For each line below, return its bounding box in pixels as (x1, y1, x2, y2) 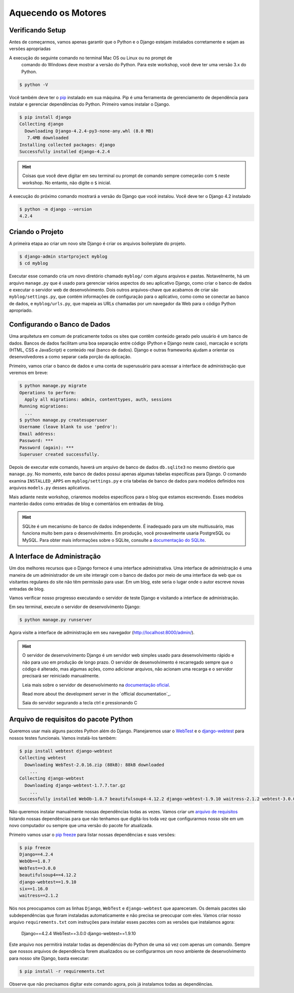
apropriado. (9, 307, 33, 314)
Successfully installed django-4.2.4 (19, 149, 110, 154)
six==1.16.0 (19, 886, 49, 891)
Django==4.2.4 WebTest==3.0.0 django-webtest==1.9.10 (21, 930, 136, 936)
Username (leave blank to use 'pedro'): (19, 424, 118, 429)
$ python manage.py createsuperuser (19, 417, 108, 423)
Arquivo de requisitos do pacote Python (9, 715, 133, 724)
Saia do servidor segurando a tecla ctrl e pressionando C (22, 700, 138, 706)
